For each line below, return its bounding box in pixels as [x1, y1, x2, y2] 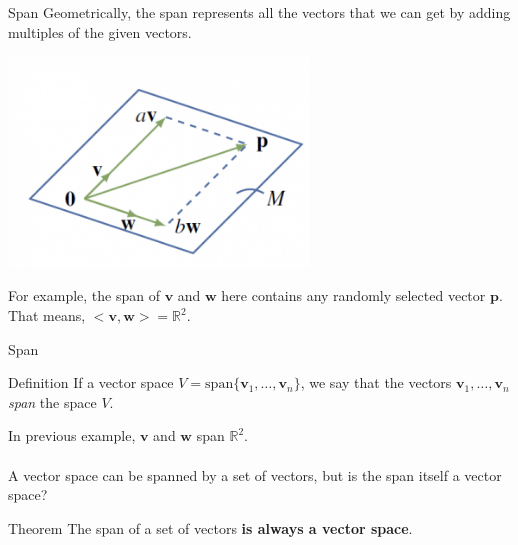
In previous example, [8, 425, 136, 446]
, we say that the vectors [300, 372, 452, 393]
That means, [8, 305, 86, 326]
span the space [8, 391, 97, 412]
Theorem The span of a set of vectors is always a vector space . [8, 517, 413, 538]
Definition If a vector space [8, 372, 174, 393]
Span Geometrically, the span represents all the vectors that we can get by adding [8, 2, 511, 22]
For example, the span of [8, 285, 160, 306]
